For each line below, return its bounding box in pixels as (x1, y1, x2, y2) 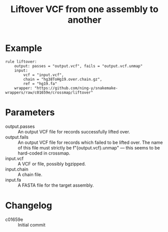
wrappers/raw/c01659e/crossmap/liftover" (5, 90, 94, 95)
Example (5, 43, 42, 54)
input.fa (5, 177, 21, 183)
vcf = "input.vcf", (23, 72, 64, 78)
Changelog (5, 200, 52, 211)
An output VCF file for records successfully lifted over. (18, 128, 130, 134)
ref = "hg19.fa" (23, 81, 57, 86)
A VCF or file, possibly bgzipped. (18, 161, 87, 167)
